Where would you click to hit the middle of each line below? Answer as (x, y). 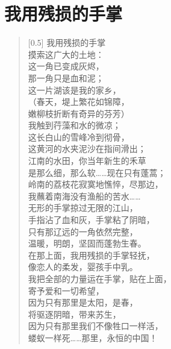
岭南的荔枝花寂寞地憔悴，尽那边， (95, 184)
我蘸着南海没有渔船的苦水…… (84, 196)
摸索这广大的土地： (66, 54)
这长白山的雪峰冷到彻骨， (79, 137)
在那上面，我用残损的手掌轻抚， (91, 255)
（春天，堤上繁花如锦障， (79, 102)
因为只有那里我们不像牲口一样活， (95, 326)
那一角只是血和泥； (66, 77)
